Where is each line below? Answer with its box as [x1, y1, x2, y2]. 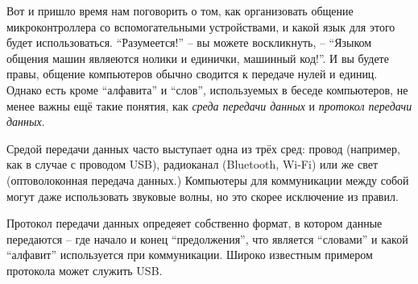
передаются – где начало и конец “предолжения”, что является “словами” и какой [6, 230, 408, 247]
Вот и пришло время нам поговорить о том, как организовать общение [6, 2, 354, 19]
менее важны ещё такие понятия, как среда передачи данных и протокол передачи [6, 97, 412, 114]
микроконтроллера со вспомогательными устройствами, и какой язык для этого [6, 18, 395, 35]
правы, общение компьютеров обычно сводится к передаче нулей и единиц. [6, 65, 378, 82]
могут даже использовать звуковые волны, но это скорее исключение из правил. [6, 187, 399, 204]
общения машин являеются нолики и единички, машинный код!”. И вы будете [6, 49, 389, 66]
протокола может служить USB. [6, 261, 163, 278]
